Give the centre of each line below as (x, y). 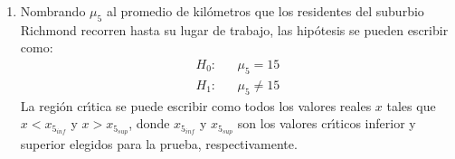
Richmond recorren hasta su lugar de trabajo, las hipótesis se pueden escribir (234, 29)
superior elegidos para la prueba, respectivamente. (159, 144)
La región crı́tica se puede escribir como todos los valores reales (196, 105)
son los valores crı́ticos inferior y (327, 123)
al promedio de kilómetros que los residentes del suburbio (265, 11)
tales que (411, 105)
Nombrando (53, 11)
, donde (149, 123)
